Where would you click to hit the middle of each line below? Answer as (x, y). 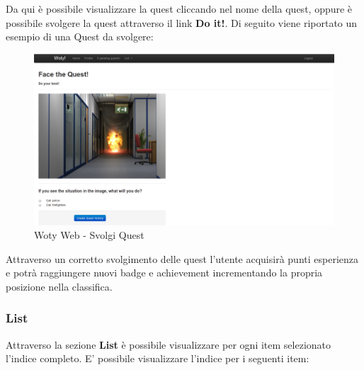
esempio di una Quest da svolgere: (80, 37)
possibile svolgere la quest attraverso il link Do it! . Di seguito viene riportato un (182, 22)
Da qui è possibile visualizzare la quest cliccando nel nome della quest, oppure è (179, 9)
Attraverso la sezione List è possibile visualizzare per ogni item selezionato (169, 344)
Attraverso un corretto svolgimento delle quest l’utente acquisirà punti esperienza (182, 258)
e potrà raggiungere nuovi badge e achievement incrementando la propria (164, 273)
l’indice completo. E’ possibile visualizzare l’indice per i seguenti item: (158, 358)
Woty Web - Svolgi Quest (89, 235)
